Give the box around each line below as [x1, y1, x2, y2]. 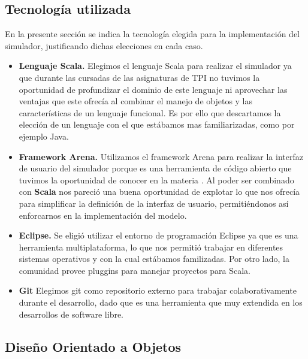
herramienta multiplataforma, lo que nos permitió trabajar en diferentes [19, 240, 283, 253]
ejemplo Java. [19, 129, 69, 142]
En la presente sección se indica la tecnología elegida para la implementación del [5, 28, 300, 40]
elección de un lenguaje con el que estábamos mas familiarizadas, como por [19, 118, 295, 131]
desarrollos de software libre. [19, 307, 124, 320]
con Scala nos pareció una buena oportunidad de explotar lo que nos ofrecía [19, 185, 300, 198]
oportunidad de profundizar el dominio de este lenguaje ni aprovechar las [19, 83, 288, 95]
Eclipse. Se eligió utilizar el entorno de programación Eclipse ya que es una [19, 229, 298, 242]
